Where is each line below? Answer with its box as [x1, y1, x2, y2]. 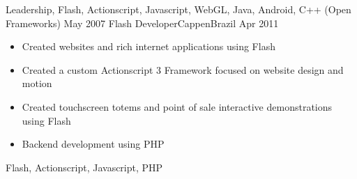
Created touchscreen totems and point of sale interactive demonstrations [22, 99, 333, 114]
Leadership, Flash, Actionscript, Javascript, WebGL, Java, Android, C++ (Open [6, 2, 351, 16]
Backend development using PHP [22, 137, 165, 151]
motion [22, 76, 52, 91]
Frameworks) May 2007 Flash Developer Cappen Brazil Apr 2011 [6, 15, 279, 30]
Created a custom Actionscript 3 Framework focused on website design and [22, 62, 344, 77]
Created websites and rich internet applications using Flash [22, 39, 275, 54]
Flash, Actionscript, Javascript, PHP [6, 159, 163, 174]
